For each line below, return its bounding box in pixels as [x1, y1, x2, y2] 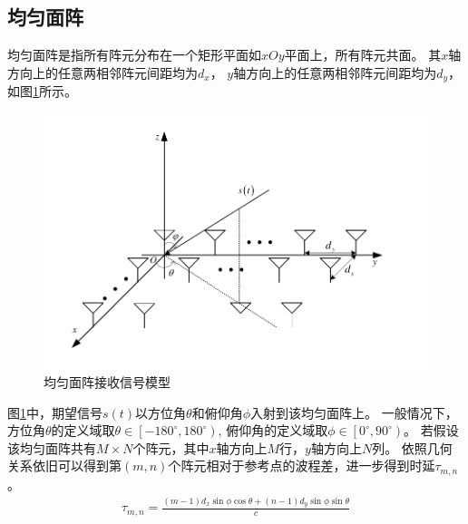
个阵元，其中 [132, 438, 210, 457]
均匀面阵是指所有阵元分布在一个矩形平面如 [7, 45, 261, 64]
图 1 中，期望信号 [7, 403, 102, 422]
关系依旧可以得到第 [7, 456, 122, 475]
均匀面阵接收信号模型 [44, 373, 171, 392]
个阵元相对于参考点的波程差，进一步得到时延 [168, 456, 435, 475]
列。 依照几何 [372, 438, 453, 457]
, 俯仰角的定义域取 [218, 421, 328, 440]
